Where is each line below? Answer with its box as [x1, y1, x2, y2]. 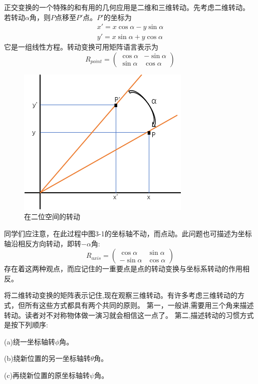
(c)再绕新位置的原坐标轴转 [4, 369, 90, 380]
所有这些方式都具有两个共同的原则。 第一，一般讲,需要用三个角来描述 [25, 300, 254, 310]
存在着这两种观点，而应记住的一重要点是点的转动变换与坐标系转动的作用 [4, 263, 242, 274]
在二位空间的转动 [24, 211, 80, 222]
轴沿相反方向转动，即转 [4, 238, 81, 248]
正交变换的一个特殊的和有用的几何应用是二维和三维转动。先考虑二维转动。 [4, 2, 249, 12]
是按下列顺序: [4, 319, 48, 330]
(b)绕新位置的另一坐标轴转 [4, 353, 91, 363]
